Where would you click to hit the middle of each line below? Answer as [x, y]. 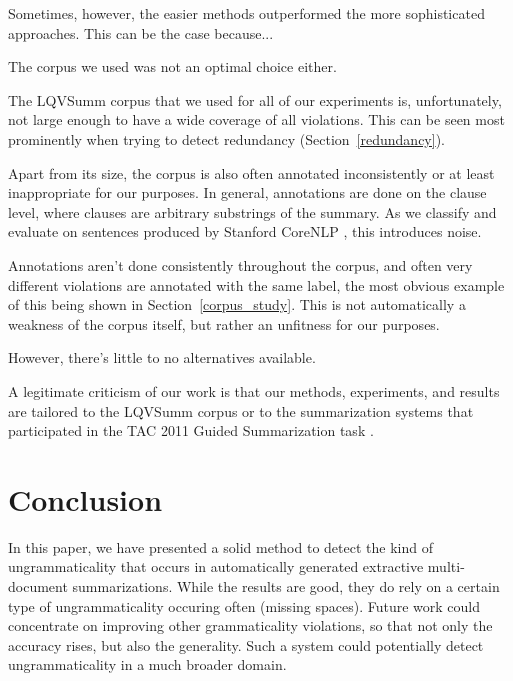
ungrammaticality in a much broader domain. [147, 664]
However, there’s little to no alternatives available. [162, 357]
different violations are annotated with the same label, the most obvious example [256, 284]
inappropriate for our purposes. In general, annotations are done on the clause [247, 192]
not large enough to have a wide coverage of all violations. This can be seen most [256, 119]
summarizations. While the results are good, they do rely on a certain [286, 586]
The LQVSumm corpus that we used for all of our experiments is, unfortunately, [255, 99]
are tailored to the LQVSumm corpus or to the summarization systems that [241, 410]
